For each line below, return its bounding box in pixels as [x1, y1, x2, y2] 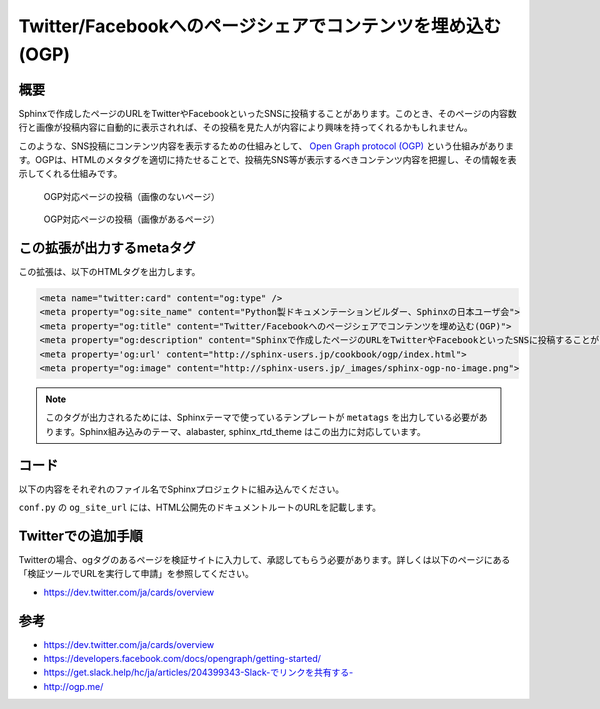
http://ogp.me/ [43, 680, 104, 692]
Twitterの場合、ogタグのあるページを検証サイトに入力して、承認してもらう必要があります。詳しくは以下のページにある [18, 554, 511, 566]
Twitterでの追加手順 [18, 527, 144, 544]
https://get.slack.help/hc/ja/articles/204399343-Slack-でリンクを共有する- [43, 666, 354, 679]
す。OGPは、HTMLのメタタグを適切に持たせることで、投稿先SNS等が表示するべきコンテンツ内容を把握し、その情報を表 [18, 154, 517, 166]
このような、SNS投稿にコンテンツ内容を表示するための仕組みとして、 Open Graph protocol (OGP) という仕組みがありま [18, 140, 515, 152]
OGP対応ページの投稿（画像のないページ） [43, 190, 220, 202]
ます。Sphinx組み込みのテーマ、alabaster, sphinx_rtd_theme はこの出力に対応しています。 [53, 425, 426, 437]
